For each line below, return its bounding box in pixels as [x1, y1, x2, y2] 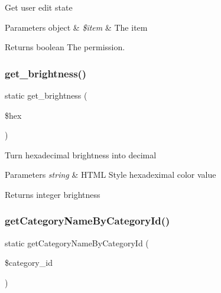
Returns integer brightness [5, 188, 100, 200]
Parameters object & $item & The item [5, 21, 148, 33]
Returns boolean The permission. [5, 41, 125, 53]
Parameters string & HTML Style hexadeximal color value [5, 168, 216, 181]
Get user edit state [5, 1, 73, 13]
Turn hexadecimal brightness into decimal [5, 148, 157, 161]
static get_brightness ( [5, 89, 87, 101]
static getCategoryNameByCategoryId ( [5, 236, 149, 249]
